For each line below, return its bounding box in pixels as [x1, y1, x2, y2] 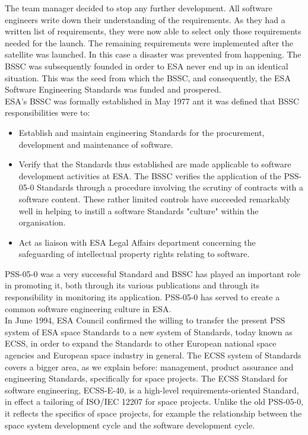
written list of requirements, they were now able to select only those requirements [5, 25, 301, 37]
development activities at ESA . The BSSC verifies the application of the [18, 169, 281, 182]
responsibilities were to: [5, 106, 90, 119]
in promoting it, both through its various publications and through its [5, 279, 260, 291]
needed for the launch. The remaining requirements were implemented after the [5, 36, 294, 49]
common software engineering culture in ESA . [5, 302, 172, 315]
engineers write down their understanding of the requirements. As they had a [5, 13, 285, 26]
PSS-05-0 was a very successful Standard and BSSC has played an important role [5, 267, 301, 280]
